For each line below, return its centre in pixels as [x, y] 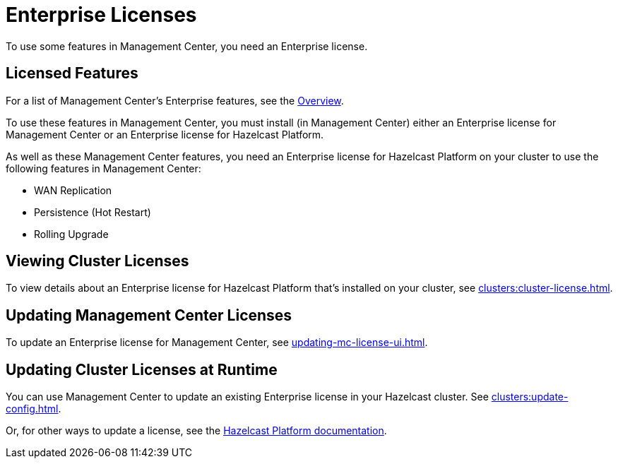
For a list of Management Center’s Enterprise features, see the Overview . [175, 100]
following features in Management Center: [103, 168]
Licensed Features [72, 73]
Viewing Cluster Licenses [97, 261]
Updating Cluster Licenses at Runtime [142, 369]
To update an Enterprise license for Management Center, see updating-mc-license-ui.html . [217, 343]
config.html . [34, 409]
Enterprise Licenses [101, 15]
